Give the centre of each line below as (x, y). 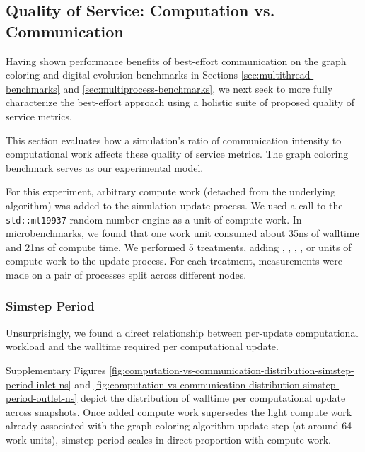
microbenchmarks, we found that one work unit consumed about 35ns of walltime (182, 233)
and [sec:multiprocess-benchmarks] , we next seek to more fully (198, 88)
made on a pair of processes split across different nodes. (126, 274)
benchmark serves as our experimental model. (105, 167)
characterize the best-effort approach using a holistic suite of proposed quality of (180, 102)
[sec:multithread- (277, 75)
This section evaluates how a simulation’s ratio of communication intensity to (174, 140)
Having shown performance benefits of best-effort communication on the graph (176, 60)
